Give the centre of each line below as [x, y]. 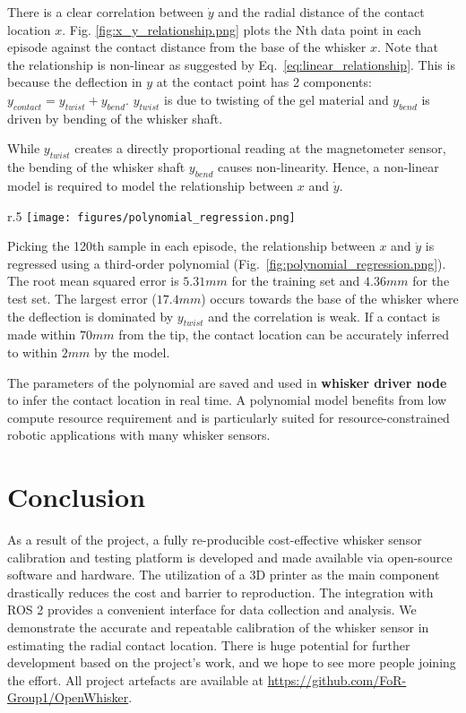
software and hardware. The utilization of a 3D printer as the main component [224, 575]
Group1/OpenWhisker [68, 697]
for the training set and [296, 281]
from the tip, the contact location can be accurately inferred [284, 335]
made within [42, 335]
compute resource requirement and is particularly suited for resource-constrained [229, 417]
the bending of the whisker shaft [96, 167]
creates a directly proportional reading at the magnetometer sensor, [260, 148]
